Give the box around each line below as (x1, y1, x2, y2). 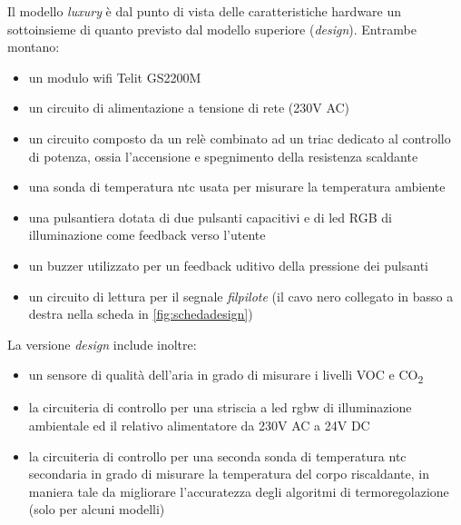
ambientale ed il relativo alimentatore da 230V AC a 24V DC (28, 416, 370, 435)
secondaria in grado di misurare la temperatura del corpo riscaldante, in (28, 464, 429, 483)
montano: (7, 37, 60, 56)
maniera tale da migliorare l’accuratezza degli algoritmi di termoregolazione (28, 481, 449, 500)
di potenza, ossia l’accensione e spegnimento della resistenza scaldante (28, 146, 418, 165)
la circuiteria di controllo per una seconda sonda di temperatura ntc (28, 446, 407, 465)
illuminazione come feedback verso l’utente (28, 225, 266, 244)
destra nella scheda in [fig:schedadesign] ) (28, 304, 253, 323)
